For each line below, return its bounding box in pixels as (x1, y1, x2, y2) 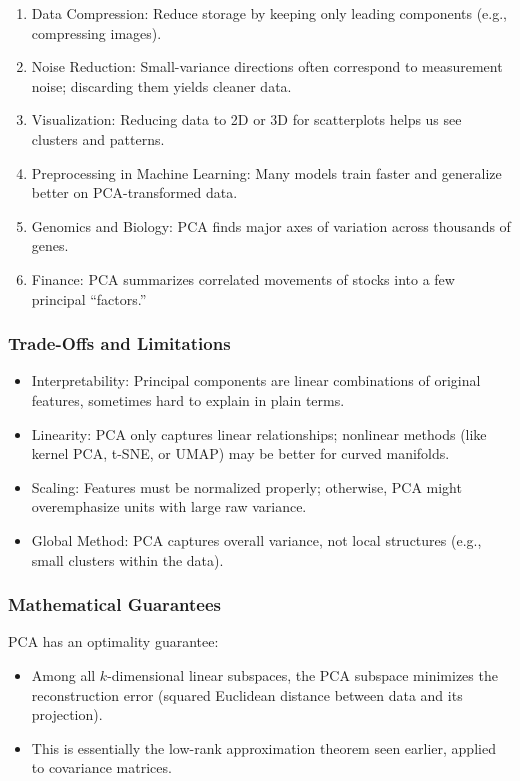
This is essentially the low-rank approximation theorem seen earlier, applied (31, 737, 496, 758)
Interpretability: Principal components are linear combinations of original (31, 370, 481, 391)
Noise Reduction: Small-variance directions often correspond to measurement (31, 56, 503, 77)
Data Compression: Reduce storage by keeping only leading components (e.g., (31, 3, 507, 23)
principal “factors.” (31, 288, 147, 309)
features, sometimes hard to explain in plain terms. (31, 389, 345, 410)
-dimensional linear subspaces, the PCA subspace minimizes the (107, 664, 498, 685)
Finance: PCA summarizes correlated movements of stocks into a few (31, 268, 455, 289)
